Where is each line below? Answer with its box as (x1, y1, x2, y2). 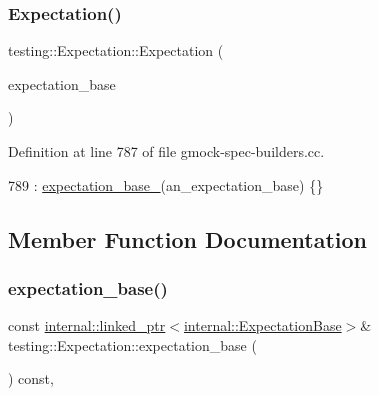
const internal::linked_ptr (8, 315, 166, 336)
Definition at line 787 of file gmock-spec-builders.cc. (8, 141, 325, 161)
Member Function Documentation (8, 223, 368, 254)
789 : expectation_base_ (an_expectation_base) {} (8, 174, 324, 195)
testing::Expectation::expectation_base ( (8, 334, 257, 355)
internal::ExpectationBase (183, 315, 342, 336)
